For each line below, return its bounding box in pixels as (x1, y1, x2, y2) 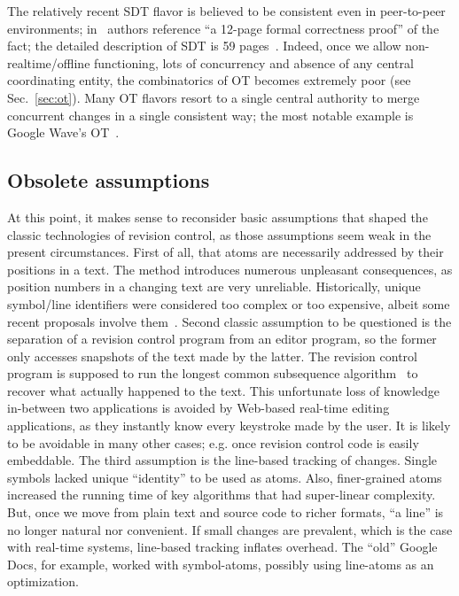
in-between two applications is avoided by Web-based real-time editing (7, 399, 390, 417)
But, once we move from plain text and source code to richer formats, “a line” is (7, 503, 444, 522)
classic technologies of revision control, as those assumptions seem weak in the (7, 225, 432, 244)
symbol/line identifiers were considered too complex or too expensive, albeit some (7, 294, 450, 313)
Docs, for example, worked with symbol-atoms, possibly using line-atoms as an (7, 554, 434, 573)
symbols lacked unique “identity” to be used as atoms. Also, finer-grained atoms (7, 468, 442, 486)
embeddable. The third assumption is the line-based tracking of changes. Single (7, 451, 438, 469)
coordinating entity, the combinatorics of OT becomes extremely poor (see (7, 71, 411, 89)
